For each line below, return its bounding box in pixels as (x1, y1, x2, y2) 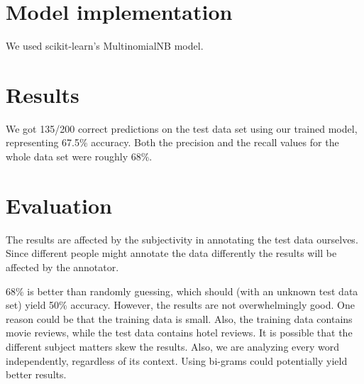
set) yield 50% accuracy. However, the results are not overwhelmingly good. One (6, 297, 355, 312)
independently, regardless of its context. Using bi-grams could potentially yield (6, 353, 348, 368)
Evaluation (6, 190, 112, 219)
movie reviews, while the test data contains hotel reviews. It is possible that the (6, 325, 353, 340)
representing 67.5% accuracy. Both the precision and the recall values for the (6, 135, 339, 150)
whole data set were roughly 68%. (6, 149, 153, 164)
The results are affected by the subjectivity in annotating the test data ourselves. (6, 231, 358, 246)
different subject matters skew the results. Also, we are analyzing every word (6, 339, 340, 353)
